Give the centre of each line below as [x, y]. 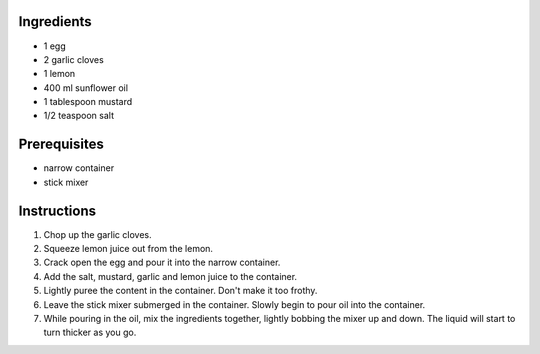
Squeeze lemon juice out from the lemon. [128, 249]
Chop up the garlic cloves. [97, 234]
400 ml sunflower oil [86, 87]
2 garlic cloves [73, 59]
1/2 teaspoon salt [79, 116]
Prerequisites [61, 144]
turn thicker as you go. [90, 332]
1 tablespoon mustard [88, 102]
